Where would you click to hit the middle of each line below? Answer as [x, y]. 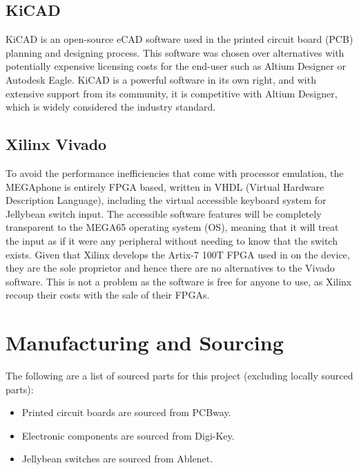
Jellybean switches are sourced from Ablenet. [117, 459]
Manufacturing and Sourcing [145, 342]
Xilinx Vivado [56, 144]
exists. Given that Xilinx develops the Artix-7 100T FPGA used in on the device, [178, 254]
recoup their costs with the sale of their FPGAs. [108, 295]
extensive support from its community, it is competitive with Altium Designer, [172, 93]
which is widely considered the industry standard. [111, 107]
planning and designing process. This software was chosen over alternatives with [175, 52]
